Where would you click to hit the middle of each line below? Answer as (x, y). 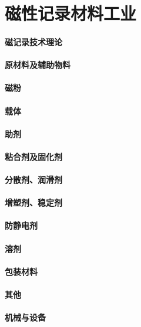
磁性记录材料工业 (71, 13)
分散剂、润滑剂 (33, 180)
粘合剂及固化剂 (33, 156)
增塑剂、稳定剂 (33, 202)
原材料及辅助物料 (38, 65)
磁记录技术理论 (33, 41)
